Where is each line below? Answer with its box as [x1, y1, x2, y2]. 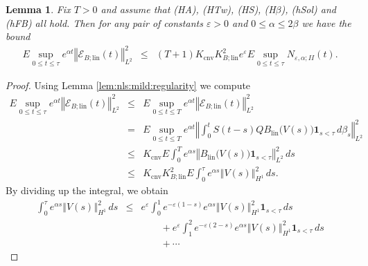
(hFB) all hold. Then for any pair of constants [6, 15, 203, 30]
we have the [301, 15, 351, 30]
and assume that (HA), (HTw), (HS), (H [100, 2, 276, 16]
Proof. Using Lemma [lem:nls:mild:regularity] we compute [6, 77, 251, 92]
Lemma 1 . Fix [6, 2, 71, 16]
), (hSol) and [281, 2, 336, 16]
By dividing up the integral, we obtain [6, 183, 168, 198]
